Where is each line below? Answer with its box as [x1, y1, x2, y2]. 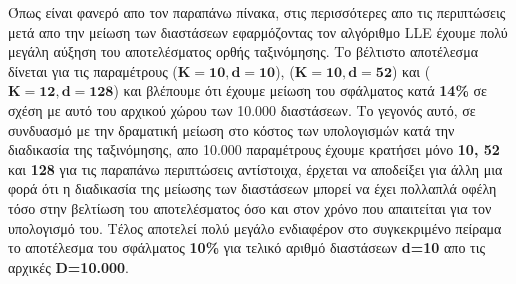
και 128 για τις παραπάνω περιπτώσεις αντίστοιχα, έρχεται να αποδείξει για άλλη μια [8, 158, 503, 179]
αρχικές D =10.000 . [8, 256, 129, 277]
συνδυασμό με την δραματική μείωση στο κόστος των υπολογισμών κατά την [8, 119, 455, 140]
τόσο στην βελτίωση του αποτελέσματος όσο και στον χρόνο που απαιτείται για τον [8, 197, 492, 218]
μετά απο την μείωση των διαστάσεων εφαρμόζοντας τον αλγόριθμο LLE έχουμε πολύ [8, 21, 508, 42]
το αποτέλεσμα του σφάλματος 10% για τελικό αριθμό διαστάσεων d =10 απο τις [8, 237, 486, 258]
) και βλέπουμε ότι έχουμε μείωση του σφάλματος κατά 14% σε [113, 80, 487, 101]
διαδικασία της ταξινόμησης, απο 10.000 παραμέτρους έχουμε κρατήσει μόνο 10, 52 [8, 139, 500, 160]
